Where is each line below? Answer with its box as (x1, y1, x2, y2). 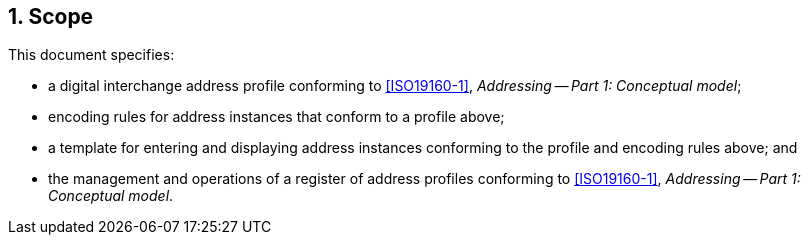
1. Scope (8, 4, 94, 29)
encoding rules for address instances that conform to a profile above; (48, 108, 505, 126)
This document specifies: (8, 46, 175, 64)
